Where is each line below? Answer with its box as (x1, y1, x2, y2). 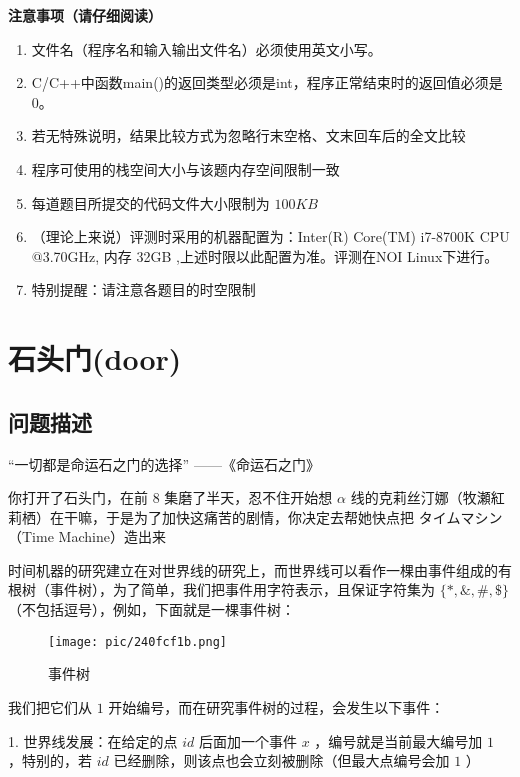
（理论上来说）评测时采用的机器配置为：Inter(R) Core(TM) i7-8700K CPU (31, 226, 510, 247)
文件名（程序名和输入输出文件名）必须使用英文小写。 (31, 38, 382, 59)
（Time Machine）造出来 (8, 526, 166, 547)
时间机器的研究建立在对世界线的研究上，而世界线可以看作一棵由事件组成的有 (8, 559, 512, 580)
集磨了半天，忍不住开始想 (164, 487, 333, 508)
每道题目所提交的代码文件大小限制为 (31, 192, 270, 213)
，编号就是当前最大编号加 (314, 730, 483, 751)
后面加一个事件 (199, 730, 298, 751)
